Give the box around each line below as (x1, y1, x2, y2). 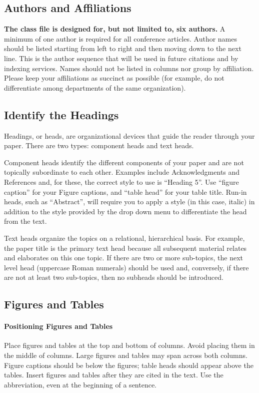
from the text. (4, 216, 47, 226)
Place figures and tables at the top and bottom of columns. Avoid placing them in (4, 340, 255, 350)
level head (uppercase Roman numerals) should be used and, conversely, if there (4, 262, 249, 272)
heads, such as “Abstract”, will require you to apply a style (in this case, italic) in (4, 196, 255, 207)
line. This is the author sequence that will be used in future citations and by (4, 53, 238, 63)
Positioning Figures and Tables (4, 321, 113, 331)
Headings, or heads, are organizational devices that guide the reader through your (4, 130, 255, 141)
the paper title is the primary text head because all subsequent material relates (4, 242, 247, 253)
